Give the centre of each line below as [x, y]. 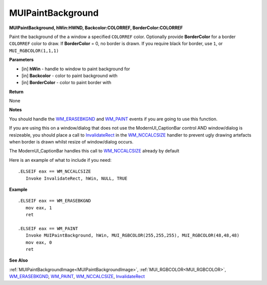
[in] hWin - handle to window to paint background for [76, 69]
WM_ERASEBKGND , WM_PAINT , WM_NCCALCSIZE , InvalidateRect [77, 277]
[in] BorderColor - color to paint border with [66, 83]
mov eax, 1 [39, 208]
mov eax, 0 [39, 242]
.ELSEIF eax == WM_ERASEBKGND [55, 201]
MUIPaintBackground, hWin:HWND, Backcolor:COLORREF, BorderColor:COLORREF [96, 28]
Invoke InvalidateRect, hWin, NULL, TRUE [77, 178]
